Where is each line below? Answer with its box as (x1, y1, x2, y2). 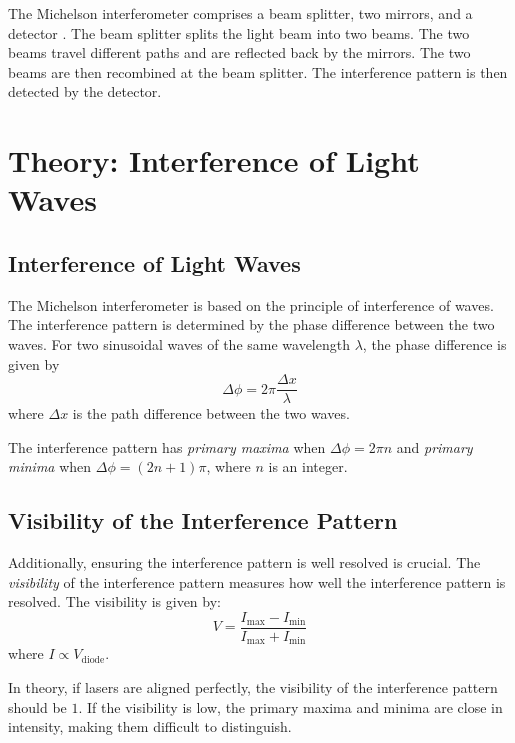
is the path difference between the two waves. (72, 403, 350, 424)
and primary (396, 436, 473, 457)
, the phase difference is (362, 333, 507, 354)
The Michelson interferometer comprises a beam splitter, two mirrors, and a (8, 3, 473, 23)
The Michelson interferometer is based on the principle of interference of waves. (8, 294, 494, 315)
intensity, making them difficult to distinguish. (8, 716, 292, 737)
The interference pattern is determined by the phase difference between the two (8, 314, 495, 335)
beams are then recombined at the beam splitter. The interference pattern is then (8, 61, 508, 82)
